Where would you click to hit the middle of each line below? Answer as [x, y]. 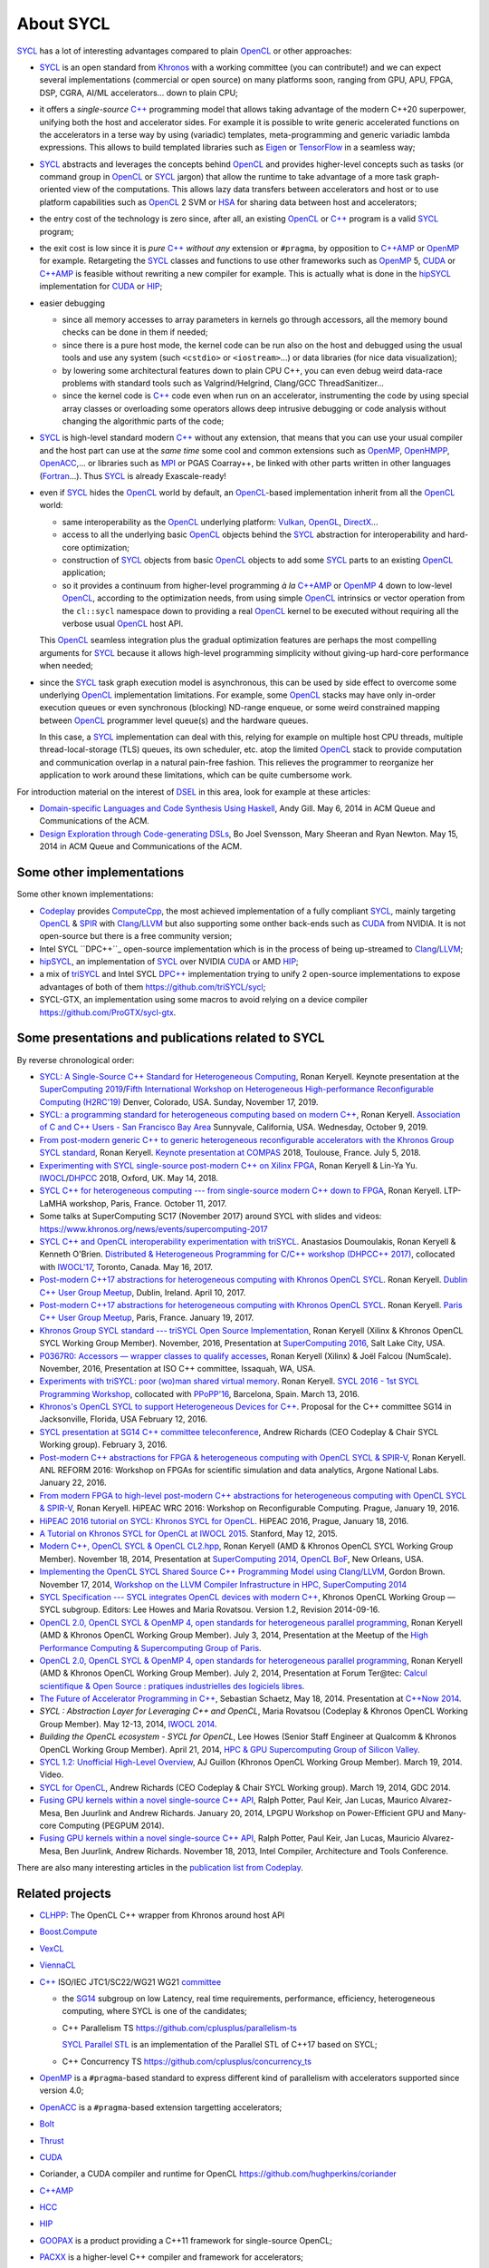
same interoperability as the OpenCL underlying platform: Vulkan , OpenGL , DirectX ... [220, 522]
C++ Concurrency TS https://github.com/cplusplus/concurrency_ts [187, 2061]
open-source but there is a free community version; [136, 936]
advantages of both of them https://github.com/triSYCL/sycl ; [153, 987]
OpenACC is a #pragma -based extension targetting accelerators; [161, 2107]
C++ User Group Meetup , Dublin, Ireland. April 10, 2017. [143, 1292]
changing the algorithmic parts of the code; [143, 421]
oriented [55, 190]
